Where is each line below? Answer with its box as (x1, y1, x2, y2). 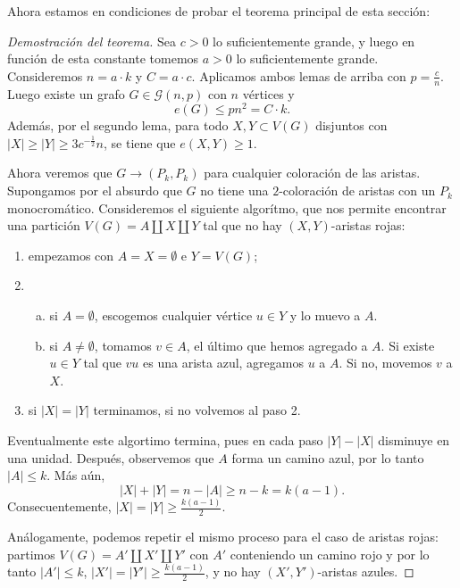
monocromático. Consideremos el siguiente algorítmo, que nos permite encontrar (7, 198, 447, 217)
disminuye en (378, 431, 450, 449)
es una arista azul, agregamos (143, 353, 304, 372)
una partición (7, 216, 80, 235)
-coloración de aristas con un (279, 181, 436, 200)
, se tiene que (103, 133, 176, 152)
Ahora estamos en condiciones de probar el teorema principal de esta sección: (7, 2, 431, 20)
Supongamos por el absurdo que (7, 181, 182, 200)
